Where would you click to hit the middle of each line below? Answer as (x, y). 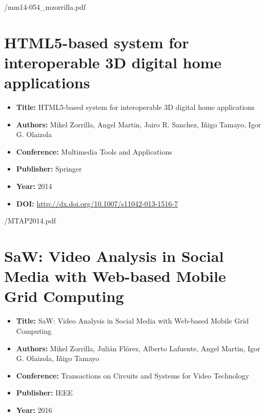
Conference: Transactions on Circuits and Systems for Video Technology (132, 375)
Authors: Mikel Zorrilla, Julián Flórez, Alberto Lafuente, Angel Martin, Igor (138, 348)
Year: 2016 (34, 410)
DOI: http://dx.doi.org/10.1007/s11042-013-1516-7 (97, 203)
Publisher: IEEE (44, 393)
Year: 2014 (34, 186)
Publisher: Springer (49, 169)
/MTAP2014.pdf (30, 221)
